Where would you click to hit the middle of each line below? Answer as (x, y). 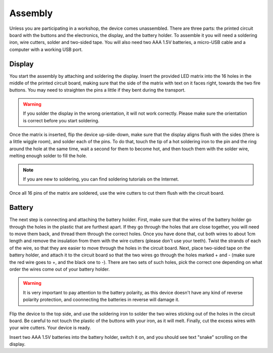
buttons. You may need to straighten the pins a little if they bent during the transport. (97, 90)
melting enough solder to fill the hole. (48, 156)
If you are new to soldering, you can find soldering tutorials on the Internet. (101, 179)
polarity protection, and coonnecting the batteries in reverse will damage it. (101, 300)
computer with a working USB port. (46, 49)
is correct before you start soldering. (61, 120)
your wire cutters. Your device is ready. (50, 328)
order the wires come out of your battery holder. (59, 269)
